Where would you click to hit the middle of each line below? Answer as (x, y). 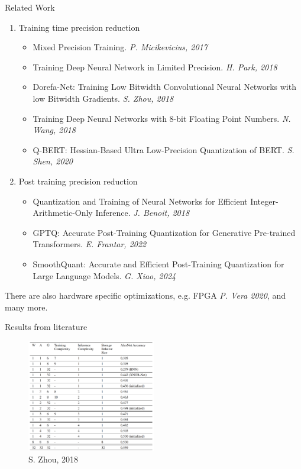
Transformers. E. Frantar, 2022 (90, 244)
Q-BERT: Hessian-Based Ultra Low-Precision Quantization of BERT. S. (164, 149)
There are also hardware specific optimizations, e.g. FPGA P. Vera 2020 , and (145, 295)
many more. (26, 307)
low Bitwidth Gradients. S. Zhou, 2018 (103, 98)
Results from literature (46, 327)
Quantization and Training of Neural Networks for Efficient (140, 201)
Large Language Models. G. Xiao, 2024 (104, 275)
